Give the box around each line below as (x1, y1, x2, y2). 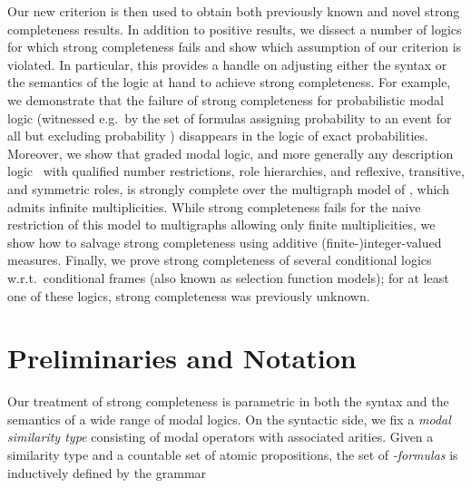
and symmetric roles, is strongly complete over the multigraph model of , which (7, 179, 449, 198)
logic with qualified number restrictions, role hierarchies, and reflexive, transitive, (7, 161, 465, 181)
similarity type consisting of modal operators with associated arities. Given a (7, 427, 434, 446)
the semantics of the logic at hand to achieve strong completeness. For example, (7, 73, 451, 92)
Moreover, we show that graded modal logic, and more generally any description (7, 143, 454, 162)
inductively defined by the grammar (7, 463, 207, 482)
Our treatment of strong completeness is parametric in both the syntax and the (7, 392, 449, 411)
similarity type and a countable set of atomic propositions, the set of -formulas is (7, 445, 458, 464)
